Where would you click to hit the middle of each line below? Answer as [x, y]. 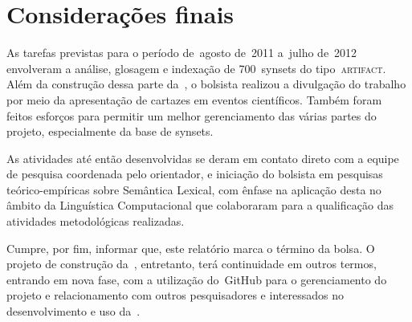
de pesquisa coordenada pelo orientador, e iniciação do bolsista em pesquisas [195, 174]
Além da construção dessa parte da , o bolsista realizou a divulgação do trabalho [206, 84]
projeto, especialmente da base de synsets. [110, 131]
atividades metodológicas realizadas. [96, 221]
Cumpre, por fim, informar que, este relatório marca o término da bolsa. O [191, 248]
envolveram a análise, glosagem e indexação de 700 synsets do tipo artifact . [196, 68]
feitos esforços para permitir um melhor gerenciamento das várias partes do [192, 115]
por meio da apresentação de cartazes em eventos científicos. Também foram [194, 99]
